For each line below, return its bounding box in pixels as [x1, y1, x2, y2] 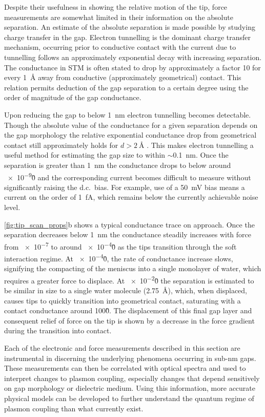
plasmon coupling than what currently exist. [4, 403, 144, 413]
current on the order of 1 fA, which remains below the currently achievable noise [4, 192, 258, 202]
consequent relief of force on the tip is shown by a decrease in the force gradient [4, 315, 255, 326]
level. [4, 201, 21, 212]
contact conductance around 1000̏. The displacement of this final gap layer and [4, 305, 252, 316]
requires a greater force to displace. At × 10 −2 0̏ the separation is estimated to [4, 273, 254, 286]
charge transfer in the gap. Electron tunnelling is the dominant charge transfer [4, 31, 251, 42]
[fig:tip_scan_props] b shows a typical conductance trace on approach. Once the [4, 219, 255, 230]
